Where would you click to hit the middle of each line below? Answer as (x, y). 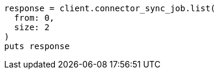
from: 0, (34, 18)
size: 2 (32, 27)
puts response (37, 46)
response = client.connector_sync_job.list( (110, 8)
